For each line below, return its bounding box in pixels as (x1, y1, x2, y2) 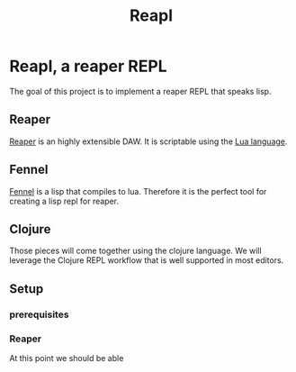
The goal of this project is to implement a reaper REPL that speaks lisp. (9, 86, 272, 96)
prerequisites (9, 308, 69, 321)
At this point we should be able (9, 352, 124, 363)
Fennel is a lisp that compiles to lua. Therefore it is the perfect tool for (9, 186, 267, 196)
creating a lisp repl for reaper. (9, 195, 120, 206)
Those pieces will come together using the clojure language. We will (9, 245, 263, 257)
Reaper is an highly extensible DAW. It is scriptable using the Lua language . (9, 136, 288, 147)
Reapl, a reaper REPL (9, 56, 168, 77)
